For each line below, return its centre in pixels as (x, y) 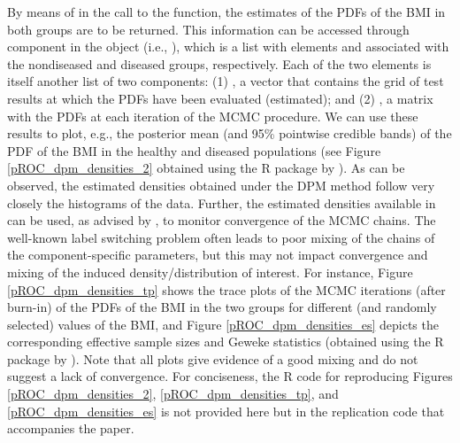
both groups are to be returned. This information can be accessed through (208, 29)
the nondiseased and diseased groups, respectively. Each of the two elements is (219, 63)
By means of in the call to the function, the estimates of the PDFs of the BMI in (226, 12)
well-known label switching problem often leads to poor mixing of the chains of (221, 237)
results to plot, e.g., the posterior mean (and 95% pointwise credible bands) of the (230, 133)
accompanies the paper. (71, 428)
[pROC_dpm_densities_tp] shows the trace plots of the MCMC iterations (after (226, 289)
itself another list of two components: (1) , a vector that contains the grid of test (226, 81)
